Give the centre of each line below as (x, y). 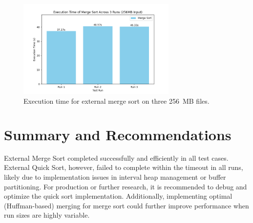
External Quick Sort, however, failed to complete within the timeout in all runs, (124, 167)
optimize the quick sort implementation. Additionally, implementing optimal (118, 196)
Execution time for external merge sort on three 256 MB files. (116, 101)
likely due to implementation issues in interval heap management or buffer (115, 177)
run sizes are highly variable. (47, 215)
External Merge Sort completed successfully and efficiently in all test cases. (116, 158)
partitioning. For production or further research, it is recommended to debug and (126, 186)
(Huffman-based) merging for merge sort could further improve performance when (126, 205)
